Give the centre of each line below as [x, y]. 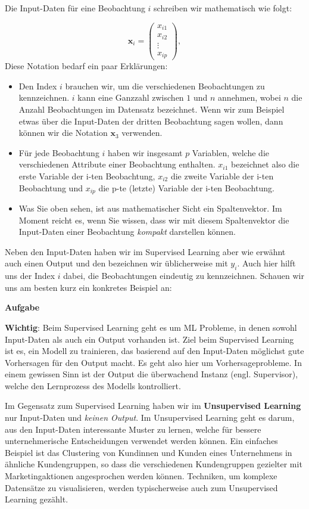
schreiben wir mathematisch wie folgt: [223, 8]
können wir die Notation [63, 133]
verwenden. [142, 133]
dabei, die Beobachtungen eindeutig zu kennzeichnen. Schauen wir [184, 276]
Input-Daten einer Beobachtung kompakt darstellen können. [127, 232]
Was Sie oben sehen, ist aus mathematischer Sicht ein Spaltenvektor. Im [150, 208]
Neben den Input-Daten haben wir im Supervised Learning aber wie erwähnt [145, 251]
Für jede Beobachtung [59, 152]
